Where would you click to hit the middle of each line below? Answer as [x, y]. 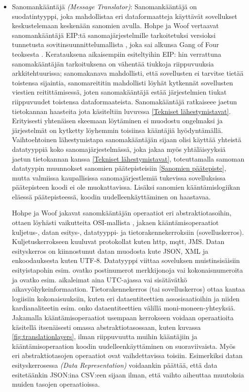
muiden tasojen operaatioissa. [56, 384]
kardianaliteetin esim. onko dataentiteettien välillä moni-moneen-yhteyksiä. [124, 308]
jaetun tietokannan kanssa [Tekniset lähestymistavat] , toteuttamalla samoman [128, 158]
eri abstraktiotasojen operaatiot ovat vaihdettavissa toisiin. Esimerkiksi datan [127, 355]
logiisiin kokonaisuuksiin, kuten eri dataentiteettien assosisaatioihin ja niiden [126, 298]
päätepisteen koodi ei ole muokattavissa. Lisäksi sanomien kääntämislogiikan [126, 187]
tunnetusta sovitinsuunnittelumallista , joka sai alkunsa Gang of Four [116, 44]
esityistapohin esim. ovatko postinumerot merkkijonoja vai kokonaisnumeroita [127, 270]
